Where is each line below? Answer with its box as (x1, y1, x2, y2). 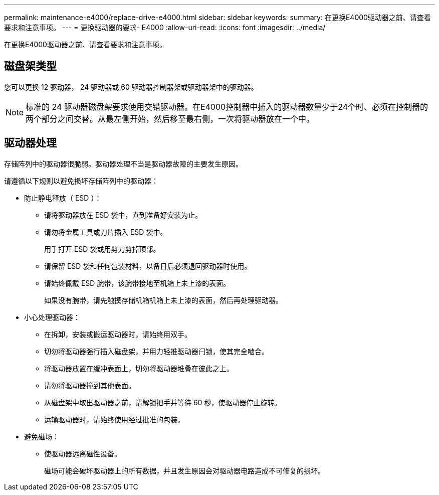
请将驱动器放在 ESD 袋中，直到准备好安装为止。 (44, 210, 202, 219)
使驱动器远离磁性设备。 (44, 449, 121, 458)
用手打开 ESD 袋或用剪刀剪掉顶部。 (44, 244, 160, 253)
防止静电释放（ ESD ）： (24, 193, 102, 202)
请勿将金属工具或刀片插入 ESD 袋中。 (44, 227, 167, 236)
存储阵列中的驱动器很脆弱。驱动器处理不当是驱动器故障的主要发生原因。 (4, 159, 243, 168)
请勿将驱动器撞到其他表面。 (44, 381, 135, 390)
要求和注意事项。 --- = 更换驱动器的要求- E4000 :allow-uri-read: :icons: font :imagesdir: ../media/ (4, 23, 326, 32)
